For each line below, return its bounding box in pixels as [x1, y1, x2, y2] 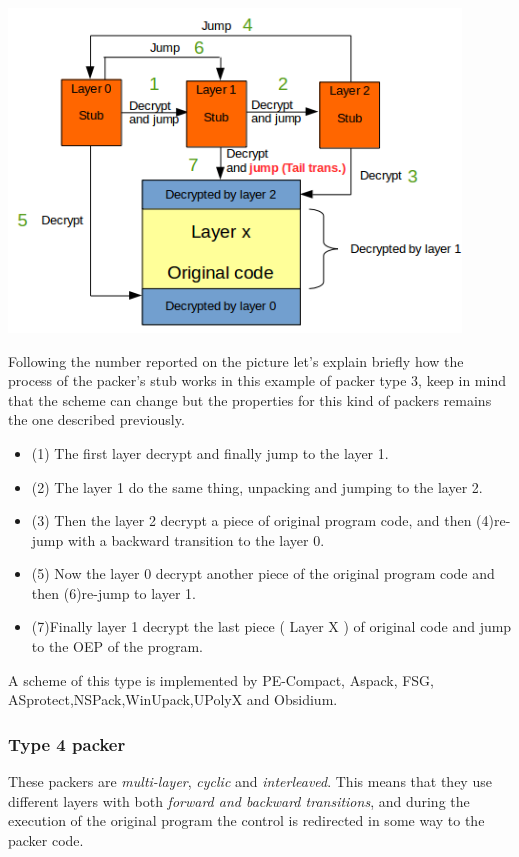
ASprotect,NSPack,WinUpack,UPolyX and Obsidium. [8, 689, 338, 710]
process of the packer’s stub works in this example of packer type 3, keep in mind [8, 370, 506, 391]
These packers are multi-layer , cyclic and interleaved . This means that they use [8, 771, 492, 792]
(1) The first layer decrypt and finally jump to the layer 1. [31, 442, 389, 463]
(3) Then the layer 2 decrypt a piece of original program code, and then [31, 510, 472, 531]
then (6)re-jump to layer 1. [31, 582, 196, 603]
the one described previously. [8, 409, 185, 430]
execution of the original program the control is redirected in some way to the [8, 810, 485, 831]
